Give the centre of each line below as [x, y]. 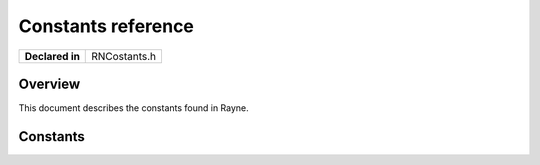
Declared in [52, 56]
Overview [49, 83]
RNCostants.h [124, 56]
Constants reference [106, 26]
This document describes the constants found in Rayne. [133, 108]
